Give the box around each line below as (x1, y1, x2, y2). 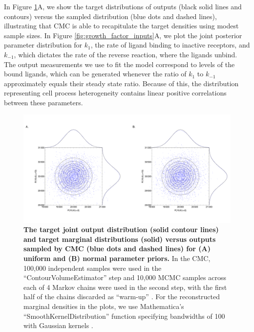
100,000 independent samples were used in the (23, 262, 162, 273)
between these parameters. (4, 97, 83, 107)
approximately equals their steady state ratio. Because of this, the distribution (4, 78, 239, 88)
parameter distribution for (4, 40, 83, 50)
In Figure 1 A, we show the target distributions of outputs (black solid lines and (4, 1, 242, 11)
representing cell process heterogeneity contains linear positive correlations (4, 88, 227, 98)
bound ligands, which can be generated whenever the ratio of (4, 69, 187, 79)
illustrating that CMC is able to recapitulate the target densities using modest (4, 21, 239, 31)
